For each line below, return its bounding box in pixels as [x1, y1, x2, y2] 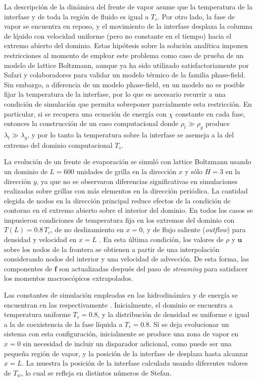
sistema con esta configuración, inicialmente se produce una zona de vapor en [4, 328, 239, 339]
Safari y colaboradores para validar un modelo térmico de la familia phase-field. [4, 69, 246, 80]
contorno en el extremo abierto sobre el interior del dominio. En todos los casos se [4, 205, 253, 215]
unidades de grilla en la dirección [76, 166, 177, 176]
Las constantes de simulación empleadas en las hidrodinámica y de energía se [4, 290, 238, 300]
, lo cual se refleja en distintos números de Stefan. [21, 367, 172, 378]
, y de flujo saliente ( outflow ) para [143, 224, 246, 235]
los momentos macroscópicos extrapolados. [4, 273, 133, 283]
